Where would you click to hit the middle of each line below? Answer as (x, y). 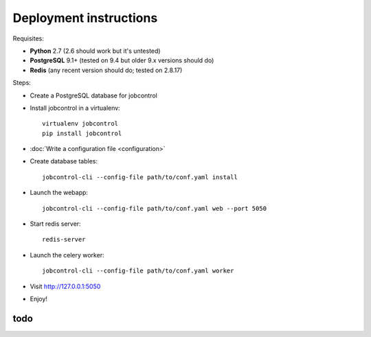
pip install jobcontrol (82, 133)
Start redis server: (56, 224)
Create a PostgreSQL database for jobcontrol (93, 95)
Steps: (22, 83)
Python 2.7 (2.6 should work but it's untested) (95, 51)
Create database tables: (64, 161)
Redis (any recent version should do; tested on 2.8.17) (106, 70)
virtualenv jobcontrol (80, 124)
